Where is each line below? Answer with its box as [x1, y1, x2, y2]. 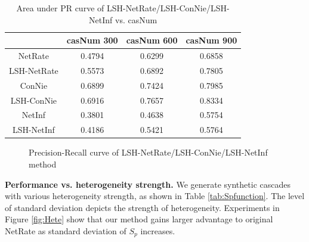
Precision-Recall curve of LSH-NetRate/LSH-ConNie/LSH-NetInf [29, 146, 268, 159]
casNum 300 [66, 34, 118, 46]
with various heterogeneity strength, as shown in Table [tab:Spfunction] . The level [5, 190, 305, 202]
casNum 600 [126, 34, 178, 46]
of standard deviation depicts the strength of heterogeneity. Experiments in [5, 201, 280, 213]
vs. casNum [115, 13, 157, 26]
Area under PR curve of [16, 2, 104, 14]
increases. [140, 224, 175, 237]
